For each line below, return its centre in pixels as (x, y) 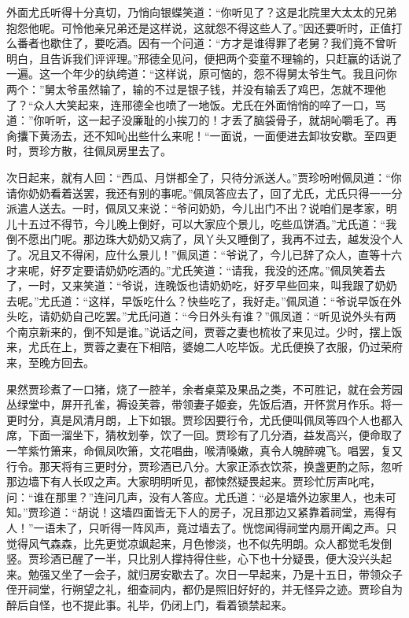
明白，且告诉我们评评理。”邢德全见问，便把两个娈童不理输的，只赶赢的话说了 (204, 58)
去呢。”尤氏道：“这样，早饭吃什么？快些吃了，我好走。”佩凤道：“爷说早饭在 (199, 300)
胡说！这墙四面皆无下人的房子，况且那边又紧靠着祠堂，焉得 (232, 512)
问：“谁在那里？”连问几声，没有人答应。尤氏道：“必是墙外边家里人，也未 (196, 496)
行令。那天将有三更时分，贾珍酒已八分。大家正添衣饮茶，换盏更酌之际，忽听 (204, 466)
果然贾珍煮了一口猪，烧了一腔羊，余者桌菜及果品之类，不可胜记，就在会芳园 (204, 389)
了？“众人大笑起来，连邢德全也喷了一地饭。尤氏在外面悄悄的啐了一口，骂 (196, 104)
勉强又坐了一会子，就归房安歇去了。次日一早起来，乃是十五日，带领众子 (215, 574)
